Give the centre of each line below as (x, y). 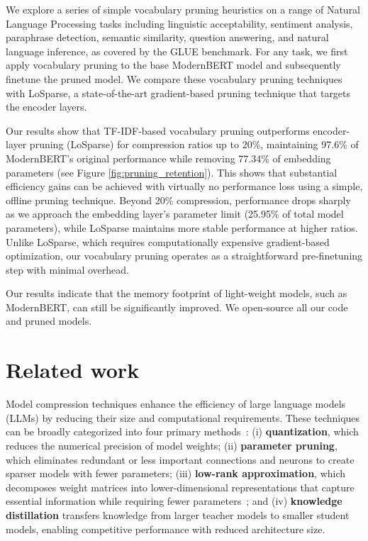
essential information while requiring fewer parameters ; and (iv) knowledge (174, 501)
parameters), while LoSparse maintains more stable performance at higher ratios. (182, 227)
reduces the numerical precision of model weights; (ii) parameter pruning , (172, 445)
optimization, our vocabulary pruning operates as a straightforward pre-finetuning (184, 256)
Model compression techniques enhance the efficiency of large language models (176, 404)
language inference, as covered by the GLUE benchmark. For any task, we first (177, 51)
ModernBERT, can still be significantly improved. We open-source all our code (177, 307)
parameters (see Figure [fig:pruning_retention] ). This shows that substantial (172, 172)
